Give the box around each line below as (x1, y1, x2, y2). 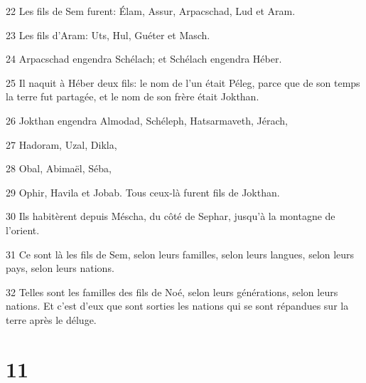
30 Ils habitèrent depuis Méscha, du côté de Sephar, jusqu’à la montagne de (6, 209, 335, 224)
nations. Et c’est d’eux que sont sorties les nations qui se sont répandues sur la (6, 298, 349, 313)
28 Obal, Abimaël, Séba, (6, 161, 112, 176)
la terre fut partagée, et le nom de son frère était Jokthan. (6, 89, 259, 104)
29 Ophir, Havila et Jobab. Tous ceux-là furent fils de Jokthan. (6, 184, 280, 199)
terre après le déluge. (6, 312, 97, 327)
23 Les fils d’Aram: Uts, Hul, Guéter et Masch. (6, 27, 210, 42)
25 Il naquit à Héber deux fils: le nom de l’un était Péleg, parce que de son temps (6, 75, 360, 90)
